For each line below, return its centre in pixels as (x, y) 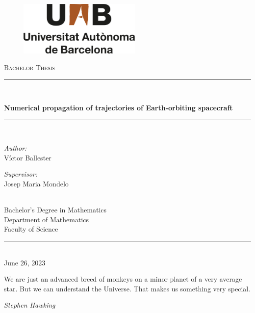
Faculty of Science (31, 229)
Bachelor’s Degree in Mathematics (55, 210)
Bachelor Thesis (29, 67)
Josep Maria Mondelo (36, 184)
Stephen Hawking (30, 305)
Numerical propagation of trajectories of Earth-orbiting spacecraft (118, 108)
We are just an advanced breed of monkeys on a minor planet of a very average (123, 279)
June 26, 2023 (25, 262)
